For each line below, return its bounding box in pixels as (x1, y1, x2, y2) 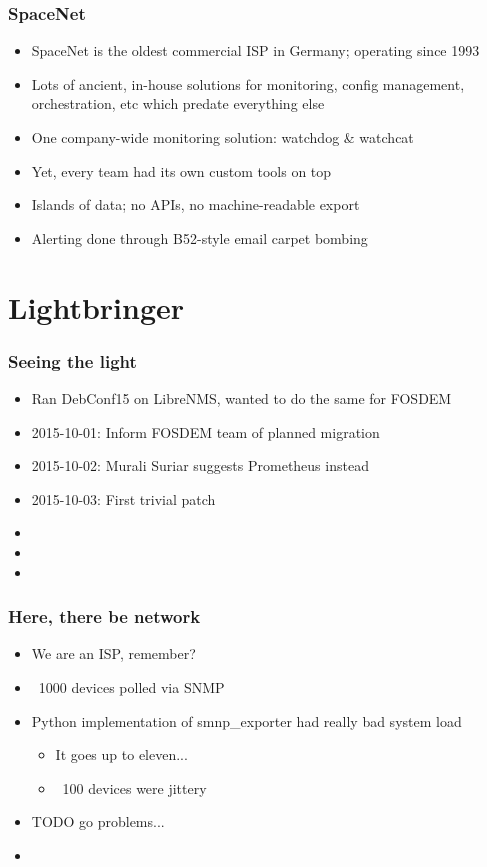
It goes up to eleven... (55, 744, 188, 765)
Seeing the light (8, 348, 137, 373)
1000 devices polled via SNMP (38, 676, 225, 697)
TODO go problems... (31, 811, 165, 832)
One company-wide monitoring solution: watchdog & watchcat (31, 127, 414, 147)
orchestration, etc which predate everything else (31, 93, 325, 114)
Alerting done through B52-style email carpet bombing (31, 227, 368, 248)
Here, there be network (8, 604, 201, 629)
